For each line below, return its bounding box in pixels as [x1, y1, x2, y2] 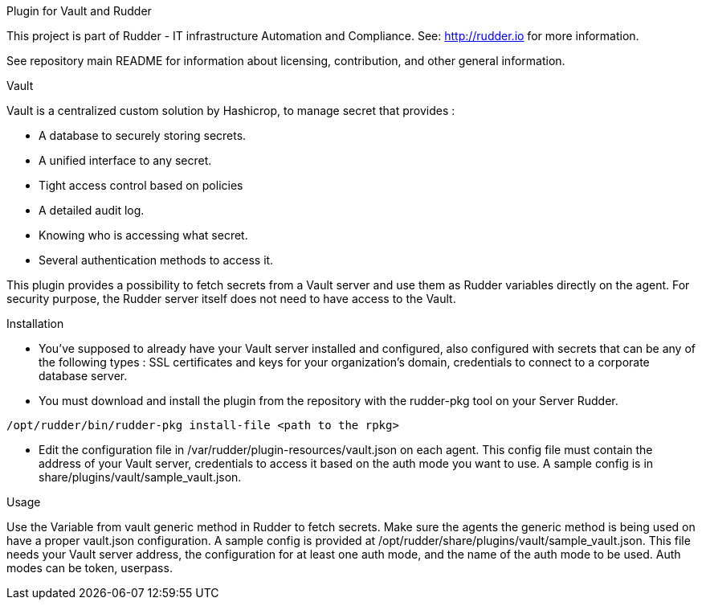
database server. [39, 369, 128, 383]
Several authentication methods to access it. [39, 253, 274, 267]
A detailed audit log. [39, 203, 145, 217]
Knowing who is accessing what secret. [39, 228, 248, 242]
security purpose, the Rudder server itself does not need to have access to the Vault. [6, 292, 456, 305]
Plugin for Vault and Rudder [6, 4, 152, 18]
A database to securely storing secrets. [39, 129, 247, 142]
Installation [6, 317, 64, 330]
